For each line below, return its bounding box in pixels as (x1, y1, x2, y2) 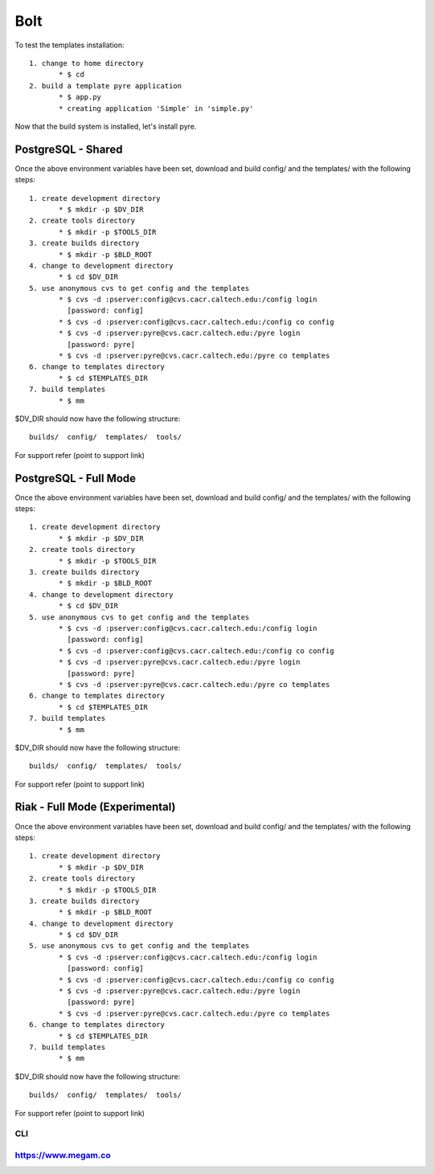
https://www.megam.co (14, 1149, 112, 1160)
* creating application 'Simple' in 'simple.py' (59, 104, 254, 112)
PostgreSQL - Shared (14, 142, 123, 156)
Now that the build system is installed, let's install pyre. (14, 121, 197, 131)
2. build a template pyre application (29, 81, 182, 90)
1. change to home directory (29, 59, 144, 67)
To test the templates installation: (14, 40, 125, 50)
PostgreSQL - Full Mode (14, 471, 137, 485)
